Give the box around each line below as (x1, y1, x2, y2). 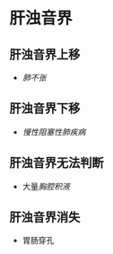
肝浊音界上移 (9, 47, 81, 62)
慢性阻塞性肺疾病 (22, 127, 86, 137)
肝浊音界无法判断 (9, 155, 104, 171)
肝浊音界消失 (9, 210, 81, 225)
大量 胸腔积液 (22, 180, 70, 191)
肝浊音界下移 (9, 101, 81, 117)
